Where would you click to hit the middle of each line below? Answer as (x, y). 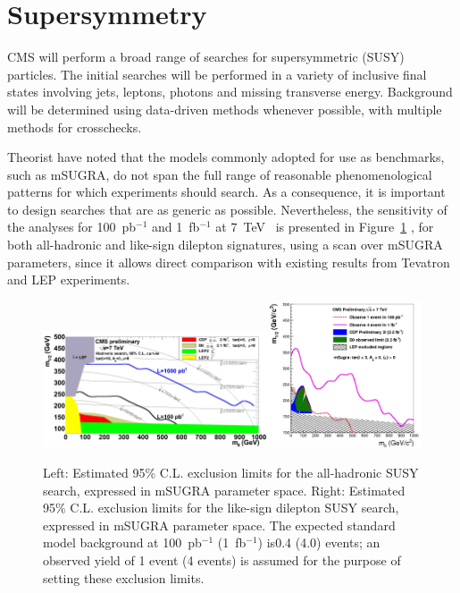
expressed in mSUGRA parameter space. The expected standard (219, 525)
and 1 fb (176, 227)
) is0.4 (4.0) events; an (319, 542)
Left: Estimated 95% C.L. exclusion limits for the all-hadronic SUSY (231, 472)
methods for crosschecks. (75, 127)
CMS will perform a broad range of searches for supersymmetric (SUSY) (206, 57)
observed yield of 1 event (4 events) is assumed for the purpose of (222, 559)
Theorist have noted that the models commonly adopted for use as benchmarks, (226, 157)
